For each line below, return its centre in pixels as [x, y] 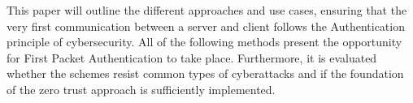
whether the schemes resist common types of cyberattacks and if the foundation [205, 73]
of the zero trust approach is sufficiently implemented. [141, 89]
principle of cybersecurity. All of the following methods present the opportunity [204, 42]
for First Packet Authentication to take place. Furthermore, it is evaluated [192, 57]
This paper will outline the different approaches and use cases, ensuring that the [207, 10]
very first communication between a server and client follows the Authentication [206, 26]
